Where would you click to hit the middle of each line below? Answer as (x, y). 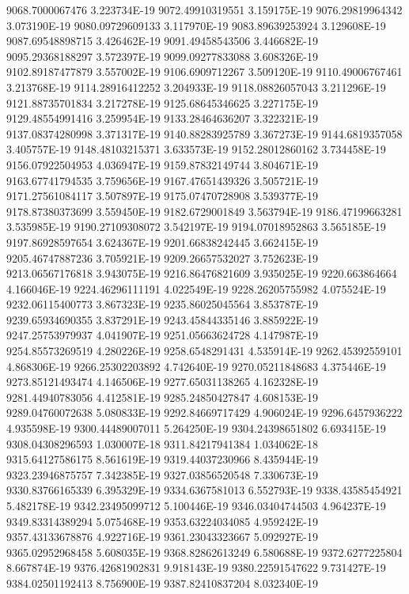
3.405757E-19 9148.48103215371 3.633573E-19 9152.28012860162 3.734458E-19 (196, 149)
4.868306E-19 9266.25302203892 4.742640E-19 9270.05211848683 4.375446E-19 (196, 366)
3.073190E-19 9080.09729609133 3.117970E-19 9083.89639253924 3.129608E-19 (196, 25)
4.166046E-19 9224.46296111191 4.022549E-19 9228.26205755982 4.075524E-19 (196, 288)
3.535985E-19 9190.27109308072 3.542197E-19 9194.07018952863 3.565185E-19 (196, 227)
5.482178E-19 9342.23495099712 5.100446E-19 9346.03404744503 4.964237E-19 (196, 505)
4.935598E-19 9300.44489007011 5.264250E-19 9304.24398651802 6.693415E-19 (196, 428)
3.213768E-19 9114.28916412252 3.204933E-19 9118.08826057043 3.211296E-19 (196, 87)
